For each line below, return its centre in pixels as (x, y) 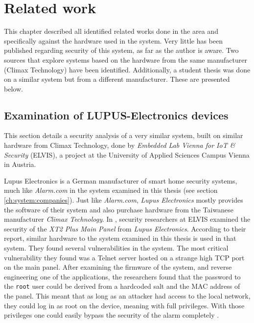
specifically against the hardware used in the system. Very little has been (114, 40)
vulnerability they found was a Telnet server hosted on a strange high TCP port (124, 257)
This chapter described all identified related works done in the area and (111, 31)
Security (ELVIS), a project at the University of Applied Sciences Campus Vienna (127, 154)
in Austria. (20, 164)
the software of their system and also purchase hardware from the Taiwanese (119, 209)
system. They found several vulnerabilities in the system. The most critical (116, 248)
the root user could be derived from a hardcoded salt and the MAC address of (122, 286)
